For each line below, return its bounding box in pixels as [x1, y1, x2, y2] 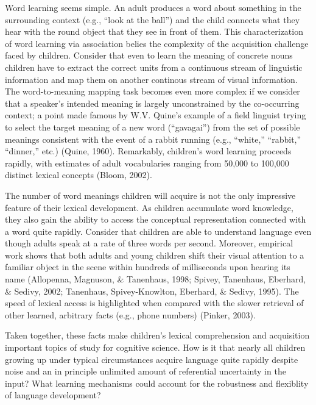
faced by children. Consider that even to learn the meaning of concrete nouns [5, 49, 293, 62]
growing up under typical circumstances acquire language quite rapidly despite [5, 353, 298, 365]
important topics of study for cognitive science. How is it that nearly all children [5, 341, 306, 354]
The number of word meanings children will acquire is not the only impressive [5, 188, 296, 201]
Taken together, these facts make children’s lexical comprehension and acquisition [5, 329, 310, 342]
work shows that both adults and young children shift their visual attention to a [5, 248, 304, 261]
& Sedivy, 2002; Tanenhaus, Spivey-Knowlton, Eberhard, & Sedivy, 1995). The [5, 284, 299, 297]
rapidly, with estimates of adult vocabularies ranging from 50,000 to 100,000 [5, 156, 289, 169]
